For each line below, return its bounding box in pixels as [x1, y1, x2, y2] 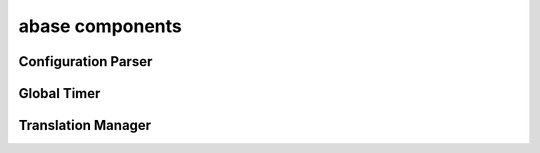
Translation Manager [18, 117, 152, 134]
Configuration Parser [18, 53, 153, 70]
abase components [18, 15, 182, 37]
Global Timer [18, 85, 101, 102]
